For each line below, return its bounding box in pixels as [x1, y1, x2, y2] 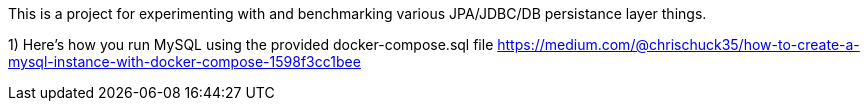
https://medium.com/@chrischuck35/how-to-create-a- [497, 36, 860, 53]
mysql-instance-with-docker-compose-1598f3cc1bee [8, 53, 361, 70]
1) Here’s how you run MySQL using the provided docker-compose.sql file [8, 36, 494, 53]
